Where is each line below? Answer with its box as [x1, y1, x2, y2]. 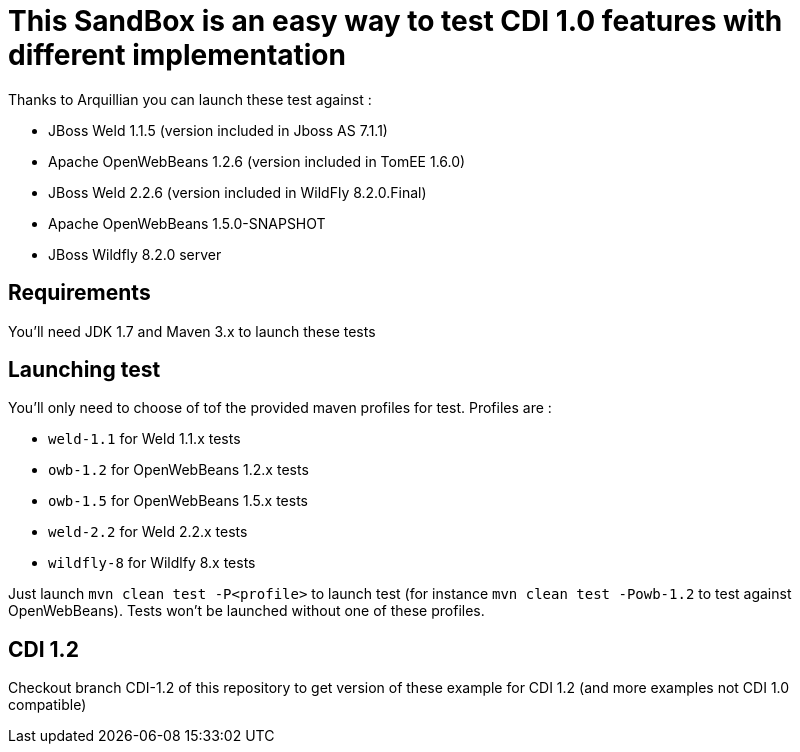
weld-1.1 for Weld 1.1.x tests [48, 430, 241, 448]
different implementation [8, 38, 346, 72]
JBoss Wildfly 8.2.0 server [48, 245, 222, 263]
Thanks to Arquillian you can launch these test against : [8, 90, 372, 108]
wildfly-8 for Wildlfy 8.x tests [48, 554, 256, 572]
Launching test [8, 357, 161, 383]
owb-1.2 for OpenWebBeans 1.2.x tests [48, 461, 309, 479]
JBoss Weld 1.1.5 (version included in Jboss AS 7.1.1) [48, 121, 388, 139]
